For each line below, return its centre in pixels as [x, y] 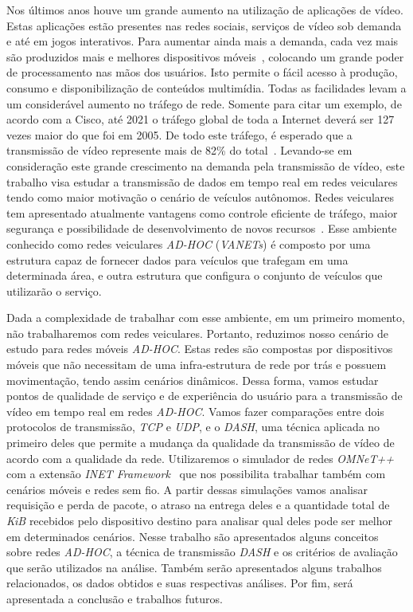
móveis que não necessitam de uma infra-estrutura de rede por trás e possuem [197, 365]
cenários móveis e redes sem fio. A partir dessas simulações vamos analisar [187, 489]
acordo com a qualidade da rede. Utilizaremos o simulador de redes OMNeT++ [200, 458]
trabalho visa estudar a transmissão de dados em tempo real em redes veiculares [202, 181]
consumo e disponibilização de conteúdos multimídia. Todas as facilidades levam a [206, 87]
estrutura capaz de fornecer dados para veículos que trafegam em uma [177, 259]
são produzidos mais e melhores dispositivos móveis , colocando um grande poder [205, 56]
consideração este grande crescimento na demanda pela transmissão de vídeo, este [206, 165]
